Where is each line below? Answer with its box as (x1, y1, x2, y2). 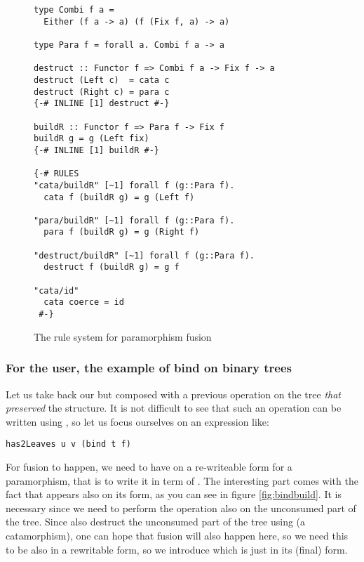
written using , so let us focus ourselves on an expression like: (6, 414, 269, 429)
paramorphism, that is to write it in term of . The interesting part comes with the (6, 473, 358, 488)
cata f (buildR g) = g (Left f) (43, 192, 195, 202)
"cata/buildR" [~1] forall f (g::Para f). (34, 180, 235, 190)
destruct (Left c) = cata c (34, 74, 170, 85)
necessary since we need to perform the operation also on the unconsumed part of (6, 500, 356, 515)
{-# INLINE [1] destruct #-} (34, 98, 170, 109)
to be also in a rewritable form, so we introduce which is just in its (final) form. (6, 542, 348, 556)
